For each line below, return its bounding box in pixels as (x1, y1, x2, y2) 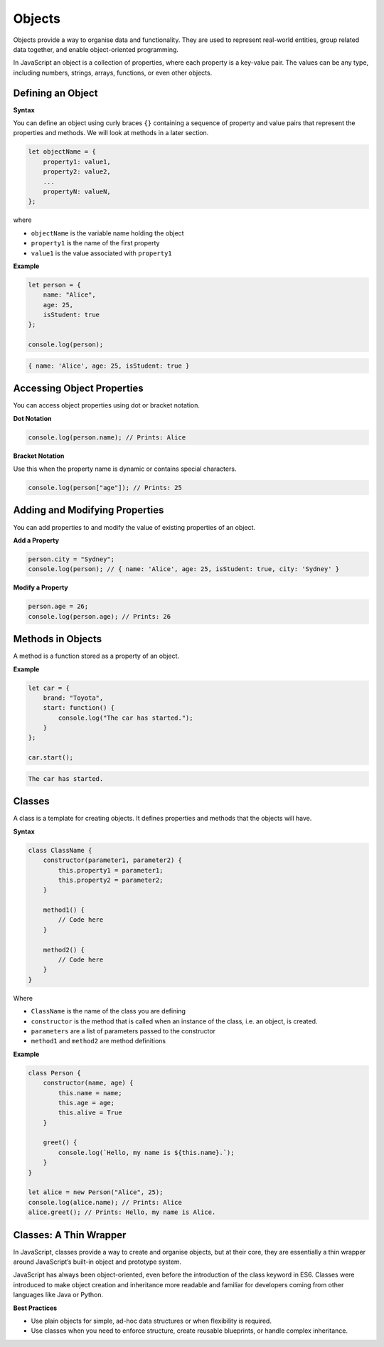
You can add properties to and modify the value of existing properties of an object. (13, 523, 256, 531)
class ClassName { (28, 846, 92, 854)
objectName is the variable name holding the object (31, 228, 184, 238)
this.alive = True (58, 1109, 122, 1117)
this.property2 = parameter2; (58, 875, 164, 884)
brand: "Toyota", (43, 693, 104, 702)
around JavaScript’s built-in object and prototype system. (13, 1257, 182, 1266)
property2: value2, (43, 168, 112, 176)
